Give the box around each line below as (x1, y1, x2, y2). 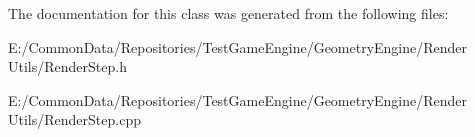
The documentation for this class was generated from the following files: (8, 3, 449, 23)
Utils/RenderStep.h (8, 56, 127, 77)
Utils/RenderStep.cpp (8, 109, 141, 130)
